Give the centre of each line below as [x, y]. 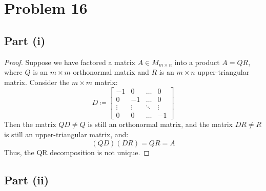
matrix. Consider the [37, 82]
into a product [197, 62]
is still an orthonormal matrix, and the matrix [160, 124]
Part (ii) [27, 179]
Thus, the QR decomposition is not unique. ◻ [77, 152]
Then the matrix [30, 124]
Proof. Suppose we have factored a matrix [70, 62]
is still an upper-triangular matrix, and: [66, 134]
